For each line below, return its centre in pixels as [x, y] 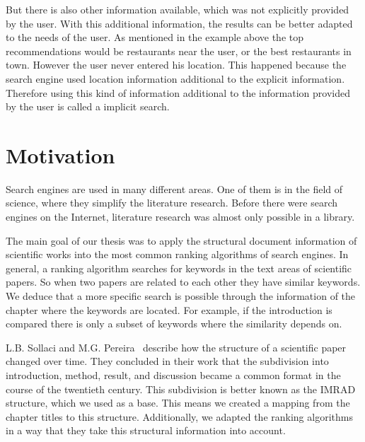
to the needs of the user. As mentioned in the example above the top [155, 37]
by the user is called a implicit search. [88, 106]
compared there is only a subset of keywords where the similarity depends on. [174, 324]
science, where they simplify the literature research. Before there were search [172, 203]
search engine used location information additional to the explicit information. [175, 78]
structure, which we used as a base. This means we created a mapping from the [178, 403]
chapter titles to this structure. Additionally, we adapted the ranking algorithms [179, 416]
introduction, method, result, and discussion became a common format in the [173, 375]
